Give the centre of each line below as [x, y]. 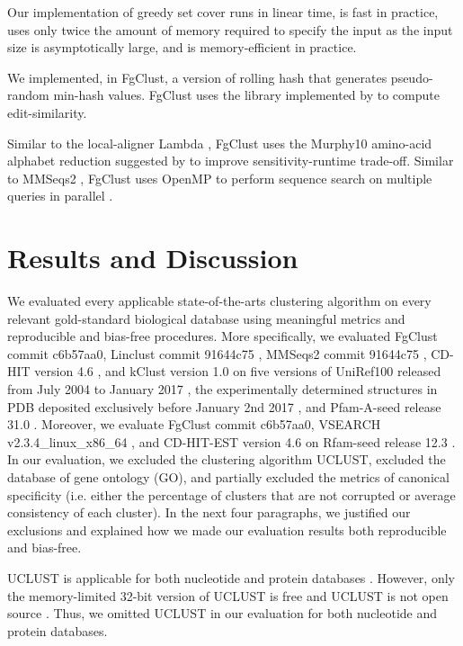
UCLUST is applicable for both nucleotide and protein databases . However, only [231, 577]
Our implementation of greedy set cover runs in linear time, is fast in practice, [223, 12]
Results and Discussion [153, 258]
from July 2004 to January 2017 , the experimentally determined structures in [223, 389]
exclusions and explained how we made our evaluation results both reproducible [227, 529]
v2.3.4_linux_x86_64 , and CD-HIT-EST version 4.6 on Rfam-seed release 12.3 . [231, 441]
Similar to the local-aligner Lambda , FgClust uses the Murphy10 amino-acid [220, 143]
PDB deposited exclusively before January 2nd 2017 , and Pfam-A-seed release [224, 406]
